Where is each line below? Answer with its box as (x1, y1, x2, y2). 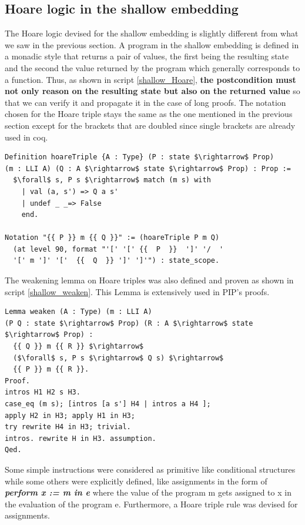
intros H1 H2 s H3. (5, 388, 81, 397)
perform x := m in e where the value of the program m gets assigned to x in (5, 486, 291, 499)
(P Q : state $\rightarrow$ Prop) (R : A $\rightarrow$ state (5, 319, 253, 327)
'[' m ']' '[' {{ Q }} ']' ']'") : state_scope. (13, 256, 220, 265)
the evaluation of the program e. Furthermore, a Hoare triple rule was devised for (5, 497, 298, 510)
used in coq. (5, 131, 48, 143)
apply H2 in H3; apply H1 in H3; (5, 411, 135, 420)
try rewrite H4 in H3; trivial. (5, 423, 131, 432)
